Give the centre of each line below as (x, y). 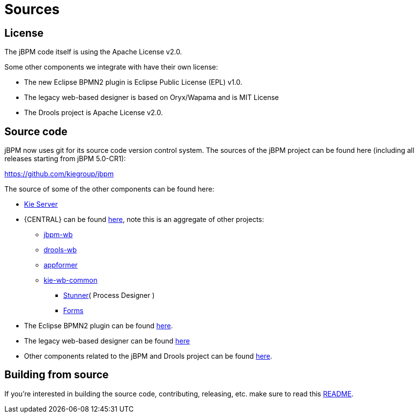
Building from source (57, 375)
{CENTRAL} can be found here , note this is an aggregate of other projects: (144, 220)
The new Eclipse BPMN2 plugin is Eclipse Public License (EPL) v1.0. (133, 82)
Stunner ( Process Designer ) (109, 295)
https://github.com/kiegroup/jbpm (59, 174)
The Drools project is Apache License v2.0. (94, 113)
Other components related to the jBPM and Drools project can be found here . (148, 356)
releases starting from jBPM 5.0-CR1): (65, 159)
